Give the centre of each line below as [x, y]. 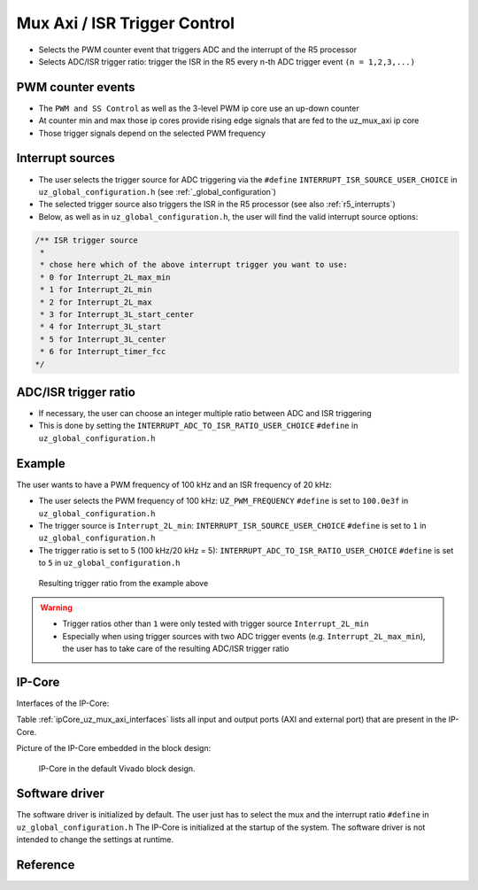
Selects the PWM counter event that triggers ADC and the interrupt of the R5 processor [198, 50]
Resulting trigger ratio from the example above [123, 583]
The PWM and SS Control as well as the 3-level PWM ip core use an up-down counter [199, 108]
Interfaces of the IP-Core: [63, 703]
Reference [46, 865]
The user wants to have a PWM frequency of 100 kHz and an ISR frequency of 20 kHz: [174, 484]
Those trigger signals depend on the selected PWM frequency [152, 133]
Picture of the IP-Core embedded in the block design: [114, 748]
